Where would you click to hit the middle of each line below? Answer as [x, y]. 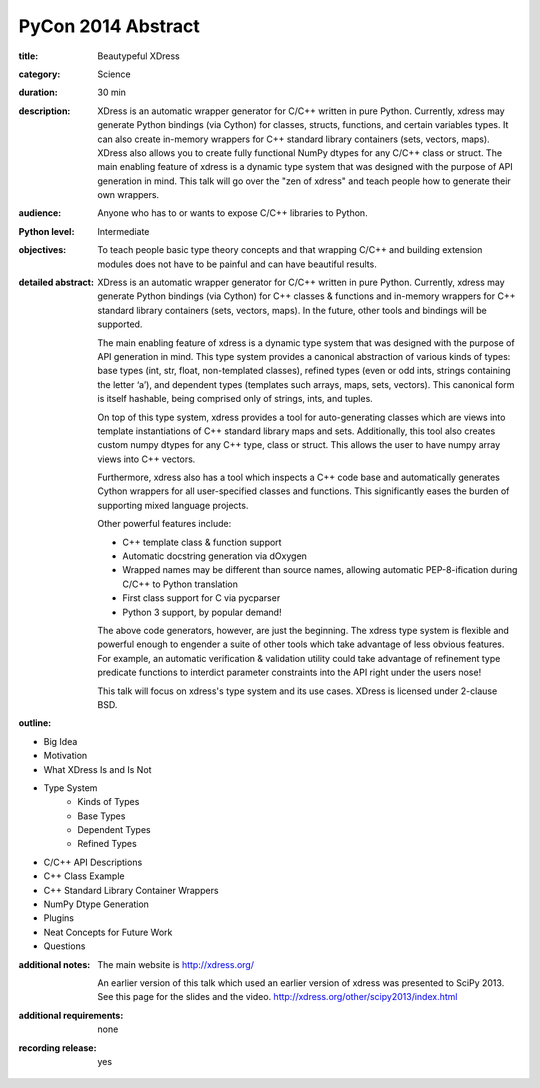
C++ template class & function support [202, 542]
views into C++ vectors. [146, 459]
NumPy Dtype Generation [96, 904]
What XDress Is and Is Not [97, 769]
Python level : [46, 231]
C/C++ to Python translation [180, 584]
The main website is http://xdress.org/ [176, 964]
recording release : [57, 1047]
